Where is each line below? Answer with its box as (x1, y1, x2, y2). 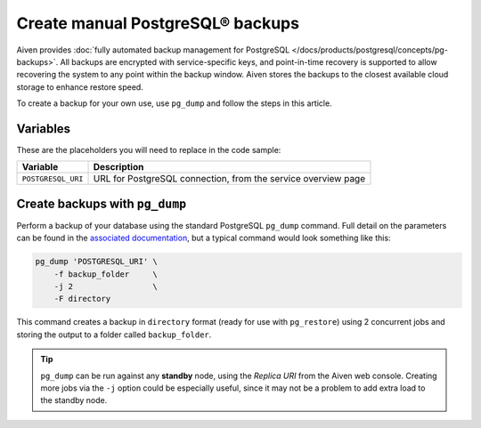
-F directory (53, 294, 111, 304)
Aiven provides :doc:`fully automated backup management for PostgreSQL (16, 44, 290, 55)
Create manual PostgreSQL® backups (16, 13, 300, 33)
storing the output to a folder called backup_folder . (16, 329, 212, 340)
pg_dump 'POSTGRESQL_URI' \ (35, 256, 158, 267)
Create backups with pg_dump (16, 196, 187, 211)
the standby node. (40, 395, 108, 406)
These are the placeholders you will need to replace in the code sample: (16, 145, 281, 156)
